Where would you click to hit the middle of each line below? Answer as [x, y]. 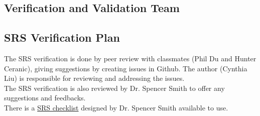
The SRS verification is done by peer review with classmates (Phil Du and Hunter [130, 58]
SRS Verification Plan [62, 37]
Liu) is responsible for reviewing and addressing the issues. [94, 78]
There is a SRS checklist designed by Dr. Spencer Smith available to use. [116, 107]
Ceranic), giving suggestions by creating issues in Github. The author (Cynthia [126, 68]
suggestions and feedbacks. [45, 98]
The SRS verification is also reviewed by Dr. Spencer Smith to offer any [114, 88]
